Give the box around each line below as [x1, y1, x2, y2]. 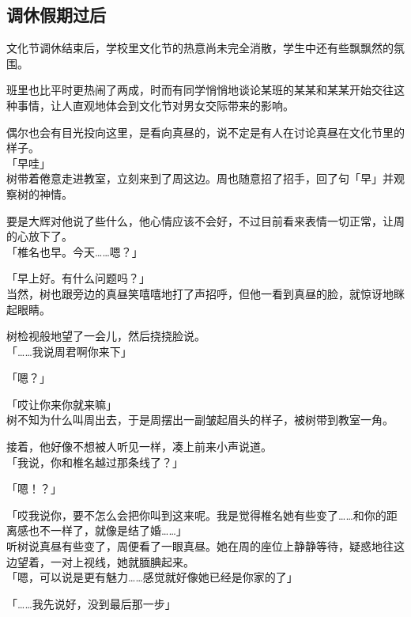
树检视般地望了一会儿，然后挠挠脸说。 [6, 327, 205, 344]
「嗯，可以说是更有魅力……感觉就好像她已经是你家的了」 [6, 569, 298, 585]
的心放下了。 [6, 228, 73, 244]
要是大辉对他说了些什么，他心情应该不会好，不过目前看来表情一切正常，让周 [6, 212, 405, 229]
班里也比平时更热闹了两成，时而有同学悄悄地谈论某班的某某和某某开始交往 [6, 81, 394, 98]
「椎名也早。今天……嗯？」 [6, 243, 143, 259]
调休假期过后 [6, 2, 106, 27]
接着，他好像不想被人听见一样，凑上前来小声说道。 [6, 438, 272, 455]
